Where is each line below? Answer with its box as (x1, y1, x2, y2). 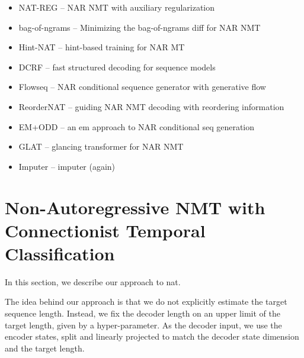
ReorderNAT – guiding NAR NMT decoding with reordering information (18, 100, 284, 112)
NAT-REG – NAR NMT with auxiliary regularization (18, 1, 215, 13)
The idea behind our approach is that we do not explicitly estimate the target (5, 295, 287, 308)
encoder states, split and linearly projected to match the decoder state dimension (5, 330, 299, 343)
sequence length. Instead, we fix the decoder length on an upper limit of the (5, 307, 280, 320)
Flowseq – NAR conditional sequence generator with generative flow (18, 80, 266, 93)
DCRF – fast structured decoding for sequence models (18, 60, 216, 73)
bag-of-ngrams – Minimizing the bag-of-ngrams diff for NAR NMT (18, 21, 261, 33)
